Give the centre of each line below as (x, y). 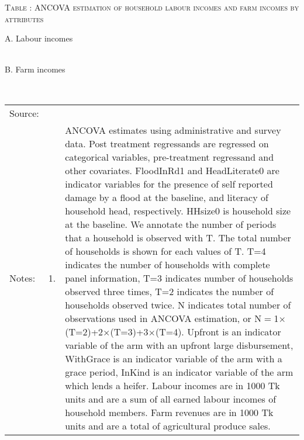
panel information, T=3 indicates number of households (179, 278)
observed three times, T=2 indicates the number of (170, 291)
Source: (24, 113)
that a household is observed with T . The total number (178, 237)
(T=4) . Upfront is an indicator (218, 331)
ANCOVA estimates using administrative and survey (173, 130)
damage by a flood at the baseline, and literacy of (167, 197)
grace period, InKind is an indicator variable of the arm (179, 372)
